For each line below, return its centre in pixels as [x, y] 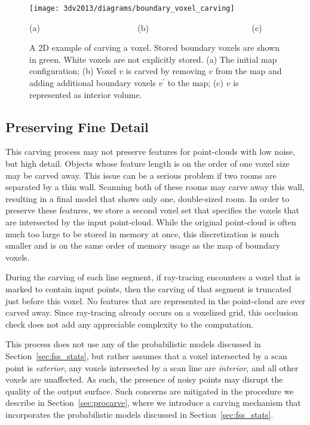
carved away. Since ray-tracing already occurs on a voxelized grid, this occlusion [152, 312]
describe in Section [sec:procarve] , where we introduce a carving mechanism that [153, 403]
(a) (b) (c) [146, 27]
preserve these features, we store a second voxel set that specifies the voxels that [152, 210]
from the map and [248, 71]
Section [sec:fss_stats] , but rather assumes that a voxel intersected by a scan [146, 355]
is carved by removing [166, 71]
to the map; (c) [196, 83]
